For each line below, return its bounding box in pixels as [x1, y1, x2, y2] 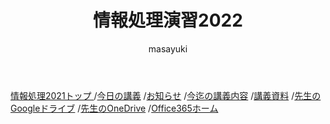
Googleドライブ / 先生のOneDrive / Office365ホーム [10, 102, 219, 114]
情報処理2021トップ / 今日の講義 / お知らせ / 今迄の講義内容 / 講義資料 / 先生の [10, 89, 322, 101]
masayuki [148, 42, 188, 55]
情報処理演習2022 [93, 9, 243, 32]
